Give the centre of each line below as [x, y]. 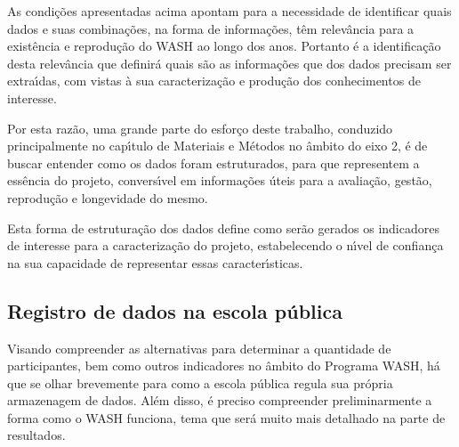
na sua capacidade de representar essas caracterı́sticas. [155, 262]
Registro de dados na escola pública [175, 310]
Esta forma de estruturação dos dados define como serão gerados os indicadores [223, 228]
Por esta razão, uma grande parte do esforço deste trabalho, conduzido [200, 128]
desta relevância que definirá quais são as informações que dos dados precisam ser [229, 63]
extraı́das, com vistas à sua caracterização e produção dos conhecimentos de [214, 81]
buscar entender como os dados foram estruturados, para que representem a [213, 163]
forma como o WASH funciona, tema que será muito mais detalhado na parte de [226, 417]
